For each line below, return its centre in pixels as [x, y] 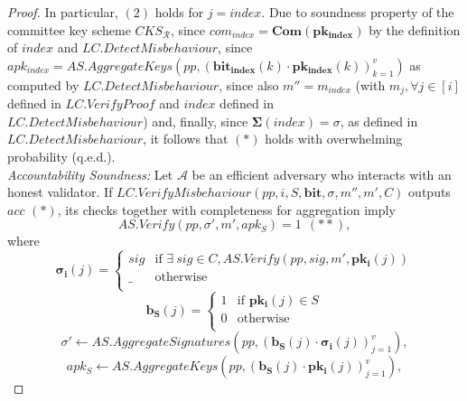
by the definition [415, 29]
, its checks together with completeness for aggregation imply [226, 209]
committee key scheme [69, 29]
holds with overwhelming [334, 139]
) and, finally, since [196, 121]
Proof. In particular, [63, 12]
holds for [179, 12]
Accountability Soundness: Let [90, 174]
